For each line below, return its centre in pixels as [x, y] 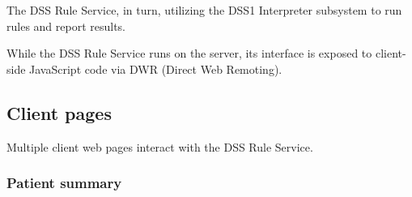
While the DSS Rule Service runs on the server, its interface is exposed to [189, 53]
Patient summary [64, 183]
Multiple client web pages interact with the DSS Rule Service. [160, 146]
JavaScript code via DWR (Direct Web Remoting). [156, 69]
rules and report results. [66, 26]
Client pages [59, 112]
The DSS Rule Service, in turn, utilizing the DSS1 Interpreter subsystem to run [204, 10]
